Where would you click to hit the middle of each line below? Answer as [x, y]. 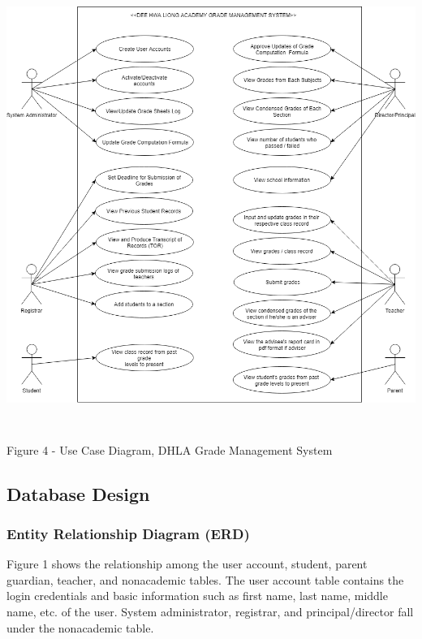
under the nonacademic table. [80, 627]
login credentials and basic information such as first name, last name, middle [197, 596]
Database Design [78, 493]
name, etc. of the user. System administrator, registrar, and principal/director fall [210, 611]
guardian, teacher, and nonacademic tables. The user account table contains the [205, 579]
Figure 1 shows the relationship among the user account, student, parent [187, 564]
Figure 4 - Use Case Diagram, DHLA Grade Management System [170, 449]
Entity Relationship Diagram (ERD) [128, 533]
